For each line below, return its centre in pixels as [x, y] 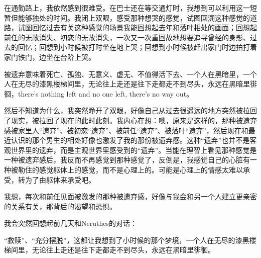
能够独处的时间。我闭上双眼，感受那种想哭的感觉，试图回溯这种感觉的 [134, 17]
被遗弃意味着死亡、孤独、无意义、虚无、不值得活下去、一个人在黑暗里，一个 [130, 74]
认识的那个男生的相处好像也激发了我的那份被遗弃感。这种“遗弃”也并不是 [130, 140]
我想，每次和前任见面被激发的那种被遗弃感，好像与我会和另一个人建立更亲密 [130, 196]
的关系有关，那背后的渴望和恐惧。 [60, 206]
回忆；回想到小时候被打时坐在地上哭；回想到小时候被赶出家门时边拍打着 [137, 47]
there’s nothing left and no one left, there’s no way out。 [106, 93]
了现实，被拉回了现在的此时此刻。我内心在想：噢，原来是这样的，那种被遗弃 [130, 120]
